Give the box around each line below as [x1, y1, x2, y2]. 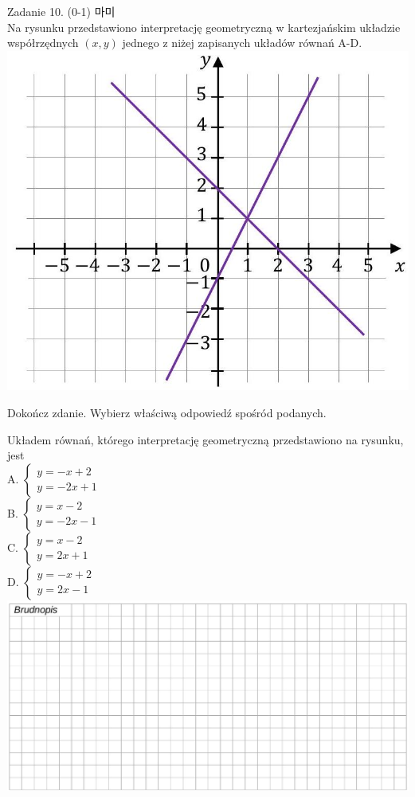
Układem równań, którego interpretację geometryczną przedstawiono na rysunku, [7, 431, 404, 447]
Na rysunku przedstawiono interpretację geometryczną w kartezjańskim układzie [7, 18, 401, 35]
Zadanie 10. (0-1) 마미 [7, 3, 115, 19]
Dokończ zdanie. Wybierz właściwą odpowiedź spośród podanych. [7, 404, 327, 420]
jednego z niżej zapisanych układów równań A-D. [122, 34, 362, 51]
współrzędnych [7, 34, 79, 51]
